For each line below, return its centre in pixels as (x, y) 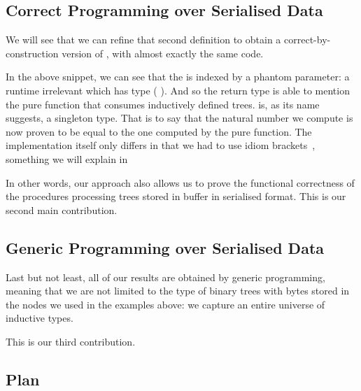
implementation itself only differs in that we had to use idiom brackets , (161, 145)
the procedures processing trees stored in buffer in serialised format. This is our (176, 196)
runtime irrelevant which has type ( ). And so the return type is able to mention (178, 90)
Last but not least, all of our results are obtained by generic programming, (165, 277)
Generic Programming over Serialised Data (165, 247)
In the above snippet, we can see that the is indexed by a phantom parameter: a (178, 77)
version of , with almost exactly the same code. (163, 53)
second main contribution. (62, 209)
